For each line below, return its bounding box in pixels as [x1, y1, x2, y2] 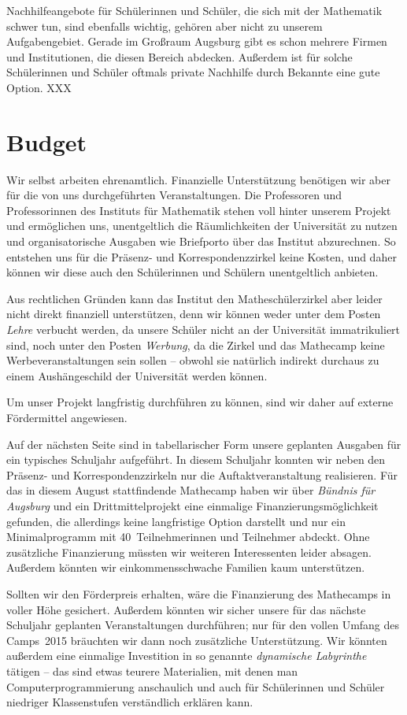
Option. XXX [6, 79, 72, 95]
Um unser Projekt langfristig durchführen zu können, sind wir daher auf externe [6, 394, 394, 410]
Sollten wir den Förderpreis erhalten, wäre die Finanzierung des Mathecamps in [6, 585, 391, 602]
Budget [6, 125, 87, 157]
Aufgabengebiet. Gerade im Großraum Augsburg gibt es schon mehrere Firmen [6, 33, 387, 50]
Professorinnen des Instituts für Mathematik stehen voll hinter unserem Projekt [6, 202, 391, 218]
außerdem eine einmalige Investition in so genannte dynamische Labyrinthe [6, 647, 367, 664]
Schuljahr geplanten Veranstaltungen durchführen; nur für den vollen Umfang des [6, 617, 400, 633]
